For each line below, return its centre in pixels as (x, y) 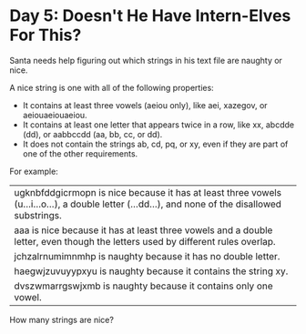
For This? (46, 35)
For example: (34, 171)
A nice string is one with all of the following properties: (112, 87)
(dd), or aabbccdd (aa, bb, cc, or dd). (92, 134)
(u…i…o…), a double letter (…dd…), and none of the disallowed (148, 204)
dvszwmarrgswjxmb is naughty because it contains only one (143, 286)
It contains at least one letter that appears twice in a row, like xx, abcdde (158, 125)
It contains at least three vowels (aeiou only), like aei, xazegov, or (145, 105)
